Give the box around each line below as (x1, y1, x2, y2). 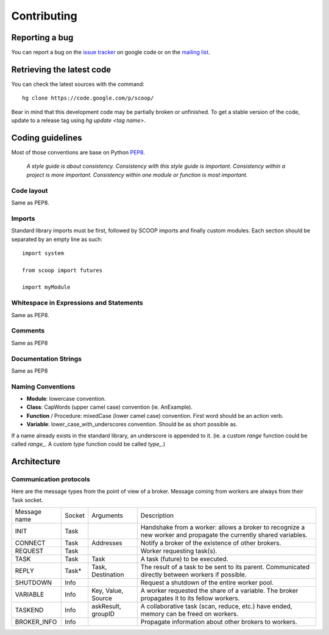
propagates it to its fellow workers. (140, 594, 240, 602)
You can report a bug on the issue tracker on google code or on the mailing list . (11, 49, 210, 56)
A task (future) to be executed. (140, 554, 228, 563)
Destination (91, 570, 124, 579)
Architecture (11, 456, 61, 467)
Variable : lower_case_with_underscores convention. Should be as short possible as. (26, 421, 238, 428)
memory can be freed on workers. (140, 609, 239, 618)
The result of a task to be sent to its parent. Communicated (140, 562, 310, 571)
